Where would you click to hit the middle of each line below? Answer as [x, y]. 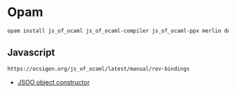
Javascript [31, 53]
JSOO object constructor [53, 82]
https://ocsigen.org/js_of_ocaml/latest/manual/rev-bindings [99, 69]
